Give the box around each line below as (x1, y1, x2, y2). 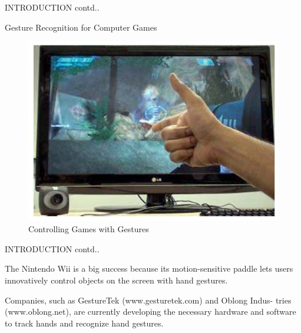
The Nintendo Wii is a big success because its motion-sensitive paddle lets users (5, 262, 293, 275)
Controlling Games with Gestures (28, 223, 149, 235)
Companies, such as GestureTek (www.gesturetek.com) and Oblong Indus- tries (5, 294, 292, 306)
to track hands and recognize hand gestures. (5, 316, 164, 329)
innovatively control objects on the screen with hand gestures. (5, 273, 228, 286)
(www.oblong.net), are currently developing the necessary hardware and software (5, 305, 296, 318)
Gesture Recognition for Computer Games (5, 21, 157, 33)
